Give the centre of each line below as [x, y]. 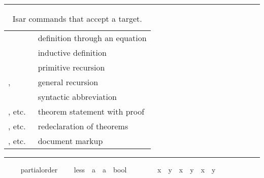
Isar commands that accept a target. [77, 19]
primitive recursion [71, 67]
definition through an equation [92, 38]
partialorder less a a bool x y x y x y [118, 169]
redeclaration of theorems [83, 126]
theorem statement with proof [91, 111]
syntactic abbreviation [77, 97]
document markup [70, 141]
